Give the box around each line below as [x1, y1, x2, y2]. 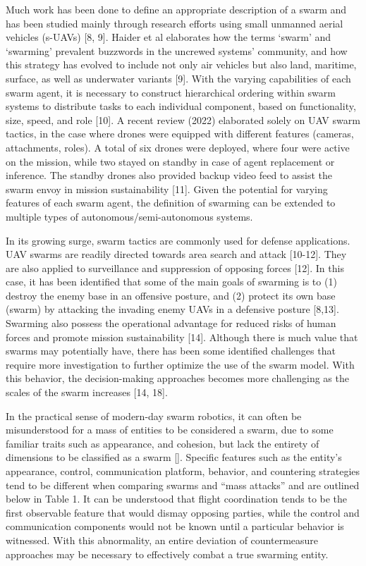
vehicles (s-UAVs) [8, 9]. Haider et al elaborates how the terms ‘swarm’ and [6, 30, 331, 44]
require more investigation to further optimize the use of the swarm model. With [6, 357, 355, 371]
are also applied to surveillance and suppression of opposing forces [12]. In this [6, 260, 344, 275]
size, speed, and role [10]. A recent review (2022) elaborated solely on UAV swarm [6, 112, 360, 127]
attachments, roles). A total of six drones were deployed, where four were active [6, 140, 350, 154]
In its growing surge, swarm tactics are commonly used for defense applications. [6, 233, 350, 247]
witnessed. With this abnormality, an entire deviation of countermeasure [6, 532, 319, 547]
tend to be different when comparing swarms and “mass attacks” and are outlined [6, 477, 360, 492]
